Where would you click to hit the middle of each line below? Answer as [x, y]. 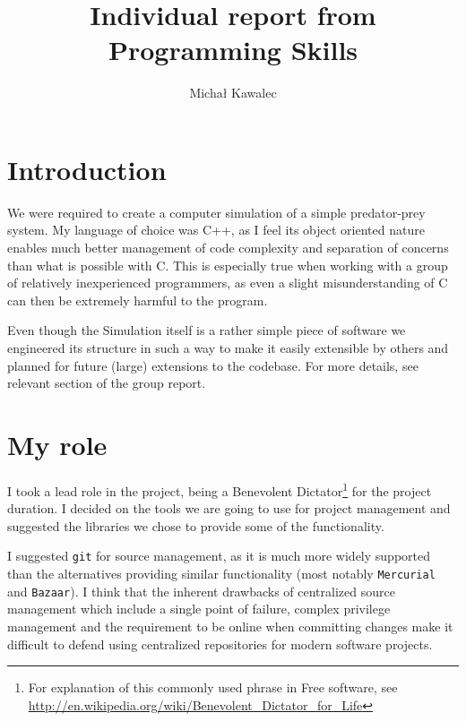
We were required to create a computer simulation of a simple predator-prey [216, 212]
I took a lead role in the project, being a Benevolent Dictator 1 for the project [220, 489]
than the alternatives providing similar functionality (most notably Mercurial [221, 573]
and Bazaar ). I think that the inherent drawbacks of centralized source [201, 591]
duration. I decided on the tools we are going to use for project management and [229, 508]
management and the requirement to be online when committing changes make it [230, 626]
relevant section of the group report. [107, 383]
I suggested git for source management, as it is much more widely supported [219, 556]
